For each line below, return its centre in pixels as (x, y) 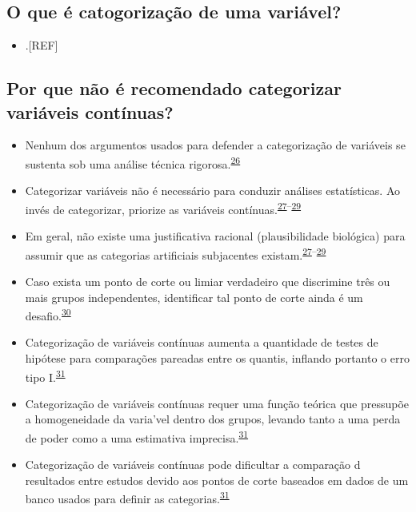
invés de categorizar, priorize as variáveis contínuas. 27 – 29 (163, 208)
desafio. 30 (48, 314)
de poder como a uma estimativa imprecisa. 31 (137, 436)
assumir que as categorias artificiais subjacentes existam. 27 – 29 (176, 253)
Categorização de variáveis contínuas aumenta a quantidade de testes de (202, 342)
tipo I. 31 (45, 375)
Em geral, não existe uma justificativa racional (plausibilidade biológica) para (215, 236)
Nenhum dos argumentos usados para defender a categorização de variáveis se (215, 145)
